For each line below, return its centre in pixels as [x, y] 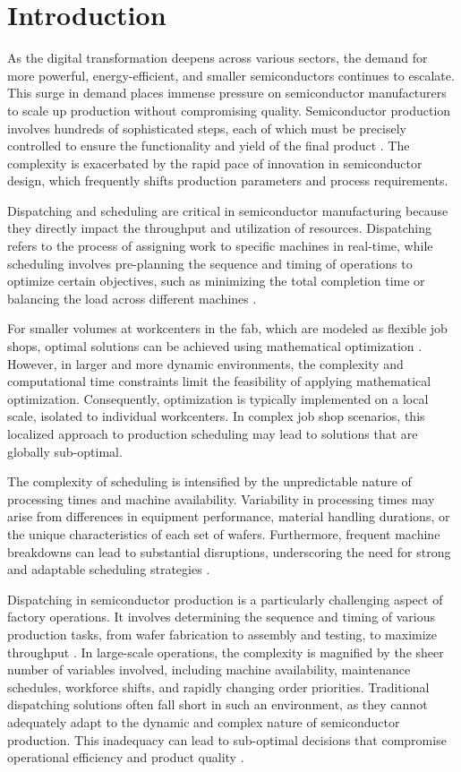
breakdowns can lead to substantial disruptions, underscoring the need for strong [229, 551]
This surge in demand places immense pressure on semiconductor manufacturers [227, 93]
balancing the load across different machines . [132, 298]
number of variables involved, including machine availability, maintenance [209, 669]
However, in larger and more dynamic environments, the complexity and [205, 363]
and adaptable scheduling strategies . [109, 569]
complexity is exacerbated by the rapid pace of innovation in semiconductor [215, 163]
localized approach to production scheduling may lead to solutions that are [213, 433]
